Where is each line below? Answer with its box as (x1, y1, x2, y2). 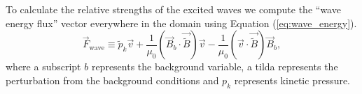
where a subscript (6, 59, 81, 74)
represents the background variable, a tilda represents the (91, 59, 338, 74)
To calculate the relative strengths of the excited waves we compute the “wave (6, 2, 341, 16)
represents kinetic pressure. (234, 72, 351, 87)
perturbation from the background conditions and (6, 72, 219, 87)
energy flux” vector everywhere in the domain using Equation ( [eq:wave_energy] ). (6, 15, 357, 30)
